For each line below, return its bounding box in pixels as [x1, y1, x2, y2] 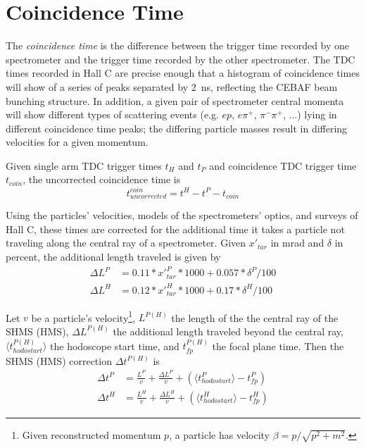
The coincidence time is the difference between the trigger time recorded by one [6, 38, 350, 53]
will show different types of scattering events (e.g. [6, 107, 219, 122]
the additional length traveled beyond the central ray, [113, 323, 343, 338]
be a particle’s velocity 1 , [31, 308, 136, 325]
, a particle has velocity [169, 427, 270, 442]
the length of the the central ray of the [171, 310, 339, 325]
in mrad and [270, 235, 324, 250]
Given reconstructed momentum [22, 427, 161, 442]
